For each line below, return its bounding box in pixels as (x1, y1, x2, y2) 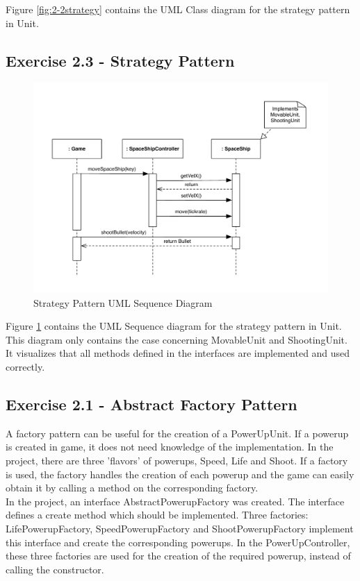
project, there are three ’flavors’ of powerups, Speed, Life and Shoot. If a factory (6, 453, 348, 468)
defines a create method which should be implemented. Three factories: (6, 507, 309, 522)
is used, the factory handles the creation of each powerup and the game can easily (6, 466, 354, 481)
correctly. (6, 360, 45, 374)
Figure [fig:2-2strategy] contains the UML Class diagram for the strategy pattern (6, 2, 350, 16)
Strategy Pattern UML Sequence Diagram (33, 295, 213, 310)
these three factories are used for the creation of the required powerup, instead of (6, 548, 351, 563)
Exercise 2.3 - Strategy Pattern (6, 49, 235, 71)
